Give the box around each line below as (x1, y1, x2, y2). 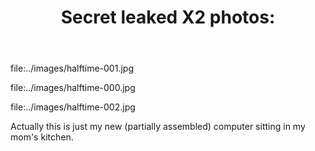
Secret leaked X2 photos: (60, 6, 276, 29)
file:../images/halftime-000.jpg (10, 82, 136, 94)
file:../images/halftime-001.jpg (10, 62, 134, 75)
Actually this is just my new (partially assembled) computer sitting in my (10, 121, 306, 133)
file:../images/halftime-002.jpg (10, 101, 136, 113)
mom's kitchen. (10, 131, 74, 143)
